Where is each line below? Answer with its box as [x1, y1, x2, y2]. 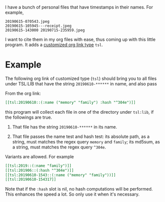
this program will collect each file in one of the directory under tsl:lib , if [5, 109, 154, 115]
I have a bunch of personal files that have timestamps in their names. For [5, 4, 153, 10]
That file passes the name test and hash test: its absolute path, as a [12, 134, 150, 139]
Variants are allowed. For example [5, 153, 74, 159]
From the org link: [5, 90, 41, 96]
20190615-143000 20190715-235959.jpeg [5, 28, 85, 33]
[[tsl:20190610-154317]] [5, 177, 56, 182]
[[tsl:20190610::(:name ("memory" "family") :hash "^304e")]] [5, 100, 136, 105]
